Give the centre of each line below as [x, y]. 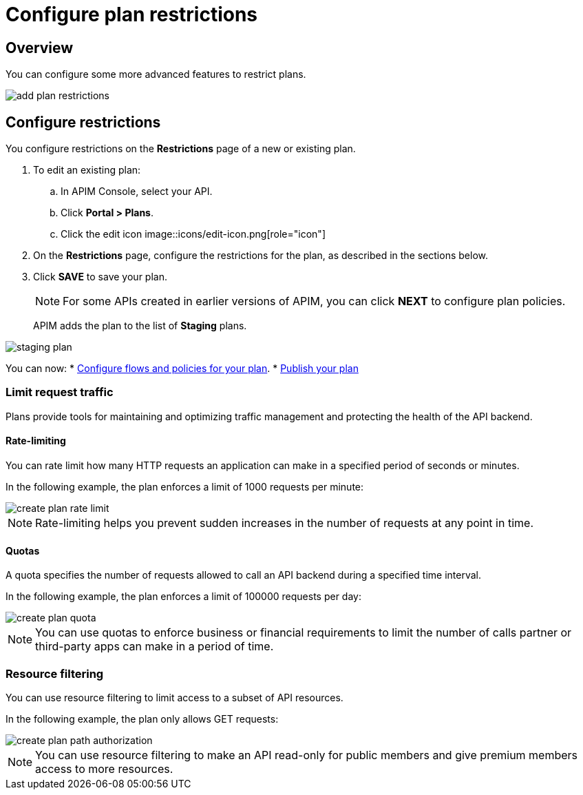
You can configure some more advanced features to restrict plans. [156, 74]
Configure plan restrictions [132, 14]
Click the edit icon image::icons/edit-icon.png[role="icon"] [193, 234]
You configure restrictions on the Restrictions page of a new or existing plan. [181, 149]
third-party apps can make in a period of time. [155, 647]
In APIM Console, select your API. [137, 192]
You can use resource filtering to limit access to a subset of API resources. [174, 697]
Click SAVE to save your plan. [100, 277]
